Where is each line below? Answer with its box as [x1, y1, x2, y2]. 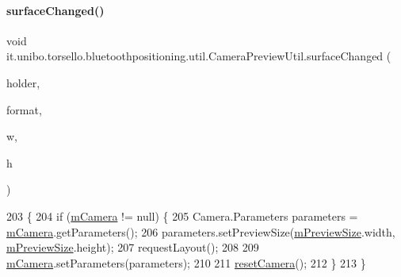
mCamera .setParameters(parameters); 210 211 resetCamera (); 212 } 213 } [6, 254, 366, 271]
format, [6, 101, 42, 117]
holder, [6, 74, 40, 90]
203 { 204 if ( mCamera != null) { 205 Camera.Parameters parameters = [6, 207, 358, 224]
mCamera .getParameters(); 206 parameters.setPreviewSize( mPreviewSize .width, [6, 223, 395, 240]
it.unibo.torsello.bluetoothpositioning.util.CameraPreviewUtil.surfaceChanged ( [6, 48, 391, 64]
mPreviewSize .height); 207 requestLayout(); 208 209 [6, 239, 259, 256]
